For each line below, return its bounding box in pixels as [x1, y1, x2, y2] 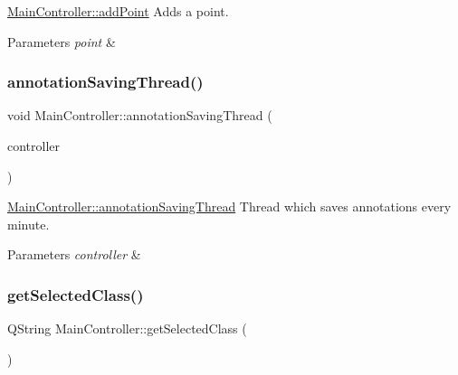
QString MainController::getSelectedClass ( [7, 319, 247, 338]
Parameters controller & [7, 245, 141, 264]
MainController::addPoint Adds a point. [7, 2, 229, 20]
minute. [7, 214, 50, 233]
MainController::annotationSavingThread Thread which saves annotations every [7, 197, 452, 216]
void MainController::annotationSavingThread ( [7, 106, 272, 125]
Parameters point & [7, 32, 116, 51]
